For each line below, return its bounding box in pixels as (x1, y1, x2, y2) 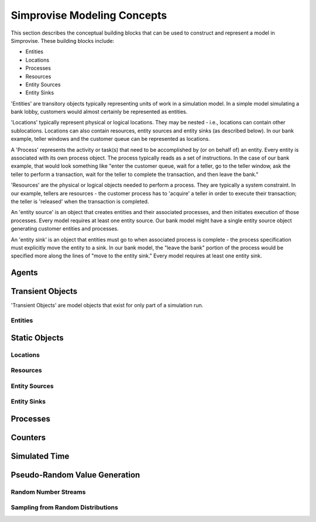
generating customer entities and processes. (11, 225, 119, 232)
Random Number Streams (11, 487, 86, 496)
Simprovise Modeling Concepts (11, 9, 167, 22)
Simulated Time (11, 451, 70, 461)
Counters (11, 432, 46, 442)
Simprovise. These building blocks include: (11, 37, 114, 44)
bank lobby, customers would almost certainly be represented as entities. (11, 109, 188, 116)
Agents (11, 267, 38, 278)
